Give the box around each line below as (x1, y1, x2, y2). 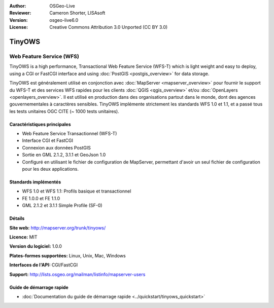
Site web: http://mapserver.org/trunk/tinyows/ (9, 224, 106, 230)
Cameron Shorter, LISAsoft (49, 10, 106, 16)
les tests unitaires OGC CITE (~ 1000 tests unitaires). (9, 108, 119, 114)
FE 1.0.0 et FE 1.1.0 (22, 195, 60, 201)
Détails (9, 215, 25, 221)
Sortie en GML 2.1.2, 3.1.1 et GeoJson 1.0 (22, 152, 106, 158)
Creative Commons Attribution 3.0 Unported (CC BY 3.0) (49, 24, 168, 30)
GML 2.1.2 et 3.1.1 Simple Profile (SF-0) (22, 203, 102, 209)
